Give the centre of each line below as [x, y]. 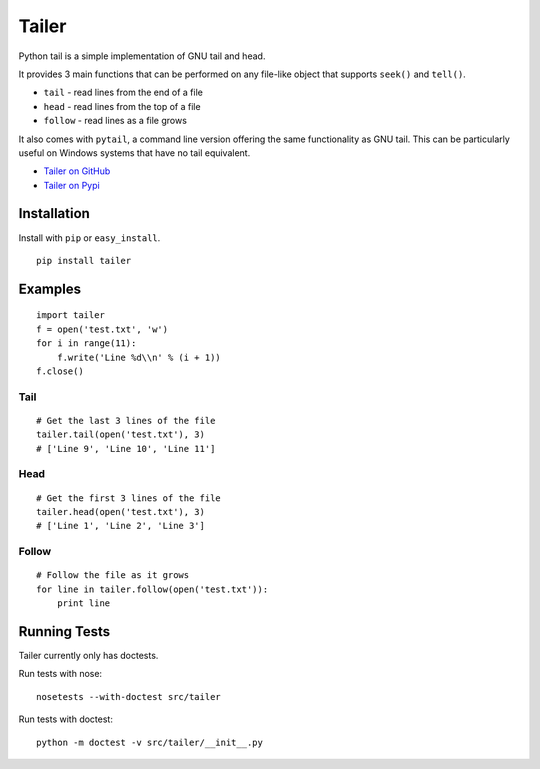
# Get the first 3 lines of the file [129, 498]
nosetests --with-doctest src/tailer [129, 696]
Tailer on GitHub [77, 171]
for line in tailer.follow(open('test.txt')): [152, 589]
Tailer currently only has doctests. [88, 656]
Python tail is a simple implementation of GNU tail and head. [142, 56]
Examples [50, 288]
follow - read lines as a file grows [115, 121]
